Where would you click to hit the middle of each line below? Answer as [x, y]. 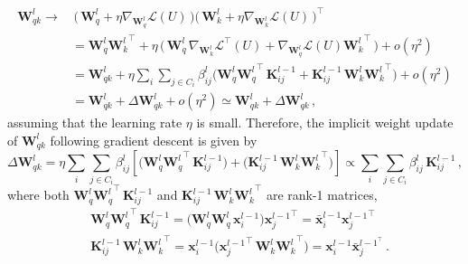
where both [38, 195]
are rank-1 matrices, [322, 195]
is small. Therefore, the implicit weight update [325, 123]
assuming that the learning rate [95, 123]
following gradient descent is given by [154, 140]
